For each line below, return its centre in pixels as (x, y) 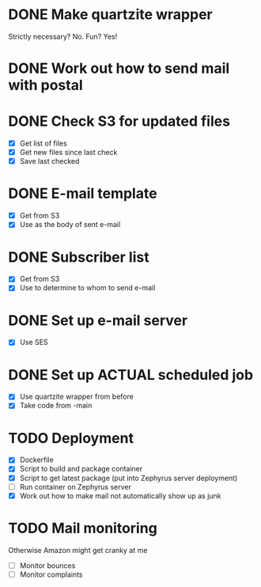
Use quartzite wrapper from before (77, 396)
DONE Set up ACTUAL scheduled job (131, 375)
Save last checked (49, 161)
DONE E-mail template (83, 193)
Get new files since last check (68, 153)
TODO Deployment (71, 438)
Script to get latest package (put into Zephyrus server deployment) (129, 478)
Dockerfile (36, 460)
